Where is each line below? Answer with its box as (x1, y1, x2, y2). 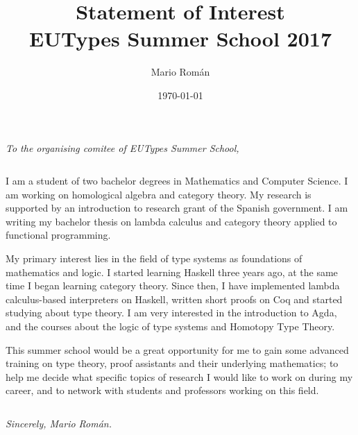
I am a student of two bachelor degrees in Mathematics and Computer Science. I (6, 173, 348, 188)
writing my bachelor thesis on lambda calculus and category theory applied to (6, 214, 337, 228)
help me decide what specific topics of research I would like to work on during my (6, 369, 353, 384)
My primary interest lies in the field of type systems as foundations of (6, 251, 302, 266)
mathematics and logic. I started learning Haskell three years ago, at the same (6, 264, 338, 279)
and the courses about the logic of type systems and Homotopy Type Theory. (6, 319, 335, 334)
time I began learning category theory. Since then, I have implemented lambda (6, 278, 340, 293)
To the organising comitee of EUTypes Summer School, (6, 140, 239, 155)
